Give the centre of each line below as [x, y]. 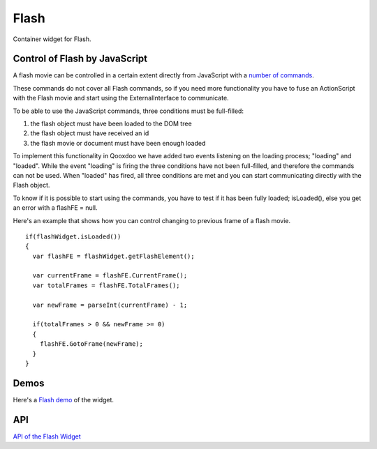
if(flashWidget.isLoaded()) [73, 236]
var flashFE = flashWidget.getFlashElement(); [113, 256]
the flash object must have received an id [90, 133]
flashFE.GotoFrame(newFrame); [91, 344]
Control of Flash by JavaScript [80, 59]
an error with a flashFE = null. [55, 208]
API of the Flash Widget [47, 436]
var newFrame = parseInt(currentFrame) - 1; [110, 305]
